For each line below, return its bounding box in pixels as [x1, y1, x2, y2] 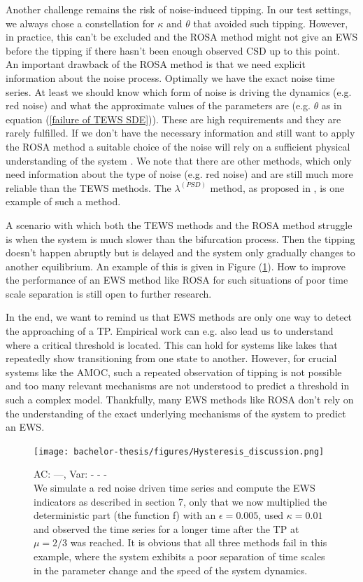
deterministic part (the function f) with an [34, 508, 216, 522]
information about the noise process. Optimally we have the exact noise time [6, 70, 335, 85]
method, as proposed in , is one [210, 180, 345, 195]
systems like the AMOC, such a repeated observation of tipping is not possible [6, 364, 342, 379]
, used [258, 508, 284, 522]
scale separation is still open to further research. [6, 286, 212, 300]
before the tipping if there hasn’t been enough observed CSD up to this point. [6, 43, 340, 57]
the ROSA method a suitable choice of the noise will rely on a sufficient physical [6, 139, 350, 153]
